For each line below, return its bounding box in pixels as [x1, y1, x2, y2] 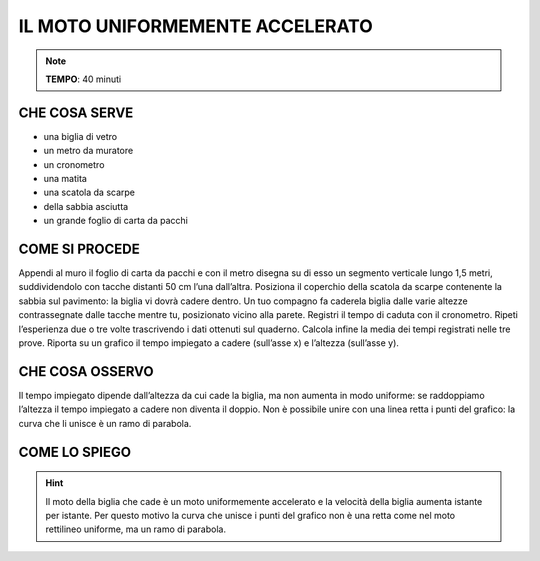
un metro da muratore [43, 145, 134, 157]
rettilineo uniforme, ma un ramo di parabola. [45, 523, 227, 535]
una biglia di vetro [43, 130, 118, 142]
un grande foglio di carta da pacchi [43, 215, 189, 227]
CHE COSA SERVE [18, 104, 134, 121]
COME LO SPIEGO [18, 443, 132, 460]
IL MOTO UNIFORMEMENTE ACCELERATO [18, 15, 374, 37]
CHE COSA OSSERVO [18, 363, 154, 380]
